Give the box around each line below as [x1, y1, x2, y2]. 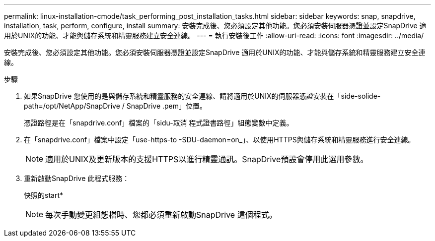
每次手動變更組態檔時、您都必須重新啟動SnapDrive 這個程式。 [45, 210, 277, 220]
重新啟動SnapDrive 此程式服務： [24, 174, 130, 182]
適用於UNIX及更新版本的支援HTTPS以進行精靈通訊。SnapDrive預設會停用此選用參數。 [45, 154, 368, 164]
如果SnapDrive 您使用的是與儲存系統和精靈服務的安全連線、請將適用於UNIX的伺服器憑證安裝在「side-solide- [24, 92, 381, 100]
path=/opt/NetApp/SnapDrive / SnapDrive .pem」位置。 [24, 102, 207, 110]
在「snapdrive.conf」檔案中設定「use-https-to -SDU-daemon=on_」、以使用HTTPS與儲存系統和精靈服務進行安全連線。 [24, 135, 415, 144]
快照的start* [24, 191, 63, 199]
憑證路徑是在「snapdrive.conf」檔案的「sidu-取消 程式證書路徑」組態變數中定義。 [24, 119, 293, 127]
